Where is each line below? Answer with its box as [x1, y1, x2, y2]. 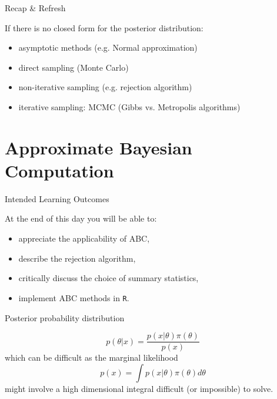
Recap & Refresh [5, 2, 66, 14]
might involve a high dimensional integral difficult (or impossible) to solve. [5, 382, 273, 394]
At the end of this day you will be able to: [5, 212, 157, 225]
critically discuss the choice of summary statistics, [18, 272, 199, 284]
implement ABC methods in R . [18, 291, 129, 304]
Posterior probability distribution [5, 311, 125, 324]
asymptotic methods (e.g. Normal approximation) [18, 41, 198, 54]
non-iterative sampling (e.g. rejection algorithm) [18, 81, 192, 93]
